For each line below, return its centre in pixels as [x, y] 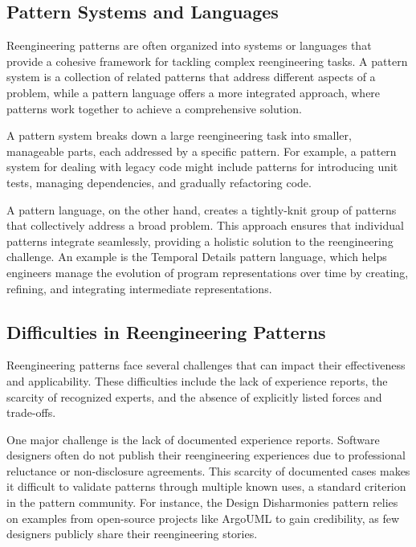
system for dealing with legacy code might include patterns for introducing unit [202, 167]
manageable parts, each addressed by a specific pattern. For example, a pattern [202, 151]
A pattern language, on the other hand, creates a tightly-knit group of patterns [202, 209]
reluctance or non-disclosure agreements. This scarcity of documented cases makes [208, 470]
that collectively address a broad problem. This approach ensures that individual [205, 225]
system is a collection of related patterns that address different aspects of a [191, 77]
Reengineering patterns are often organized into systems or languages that [189, 45]
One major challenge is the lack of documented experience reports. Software [193, 439]
